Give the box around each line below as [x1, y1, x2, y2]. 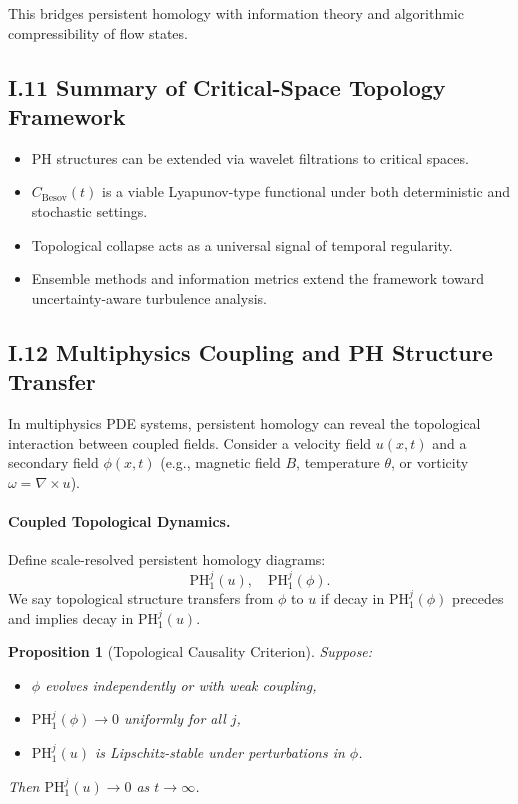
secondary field [8, 452, 99, 473]
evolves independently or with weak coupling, [45, 674, 317, 695]
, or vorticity [391, 452, 469, 473]
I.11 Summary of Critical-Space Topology [8, 71, 446, 102]
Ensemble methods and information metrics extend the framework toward [31, 268, 484, 289]
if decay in [320, 587, 385, 608]
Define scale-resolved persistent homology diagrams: [8, 549, 326, 570]
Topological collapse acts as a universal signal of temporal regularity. [31, 234, 453, 255]
